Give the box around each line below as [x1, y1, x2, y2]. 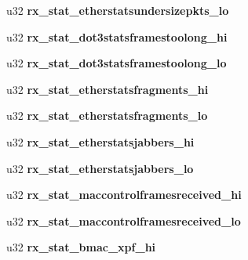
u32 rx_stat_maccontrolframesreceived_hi [6, 186, 242, 203]
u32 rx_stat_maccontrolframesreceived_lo [6, 212, 241, 229]
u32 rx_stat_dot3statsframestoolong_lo [6, 55, 227, 71]
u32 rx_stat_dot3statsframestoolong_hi [6, 28, 228, 45]
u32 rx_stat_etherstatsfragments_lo [6, 107, 208, 124]
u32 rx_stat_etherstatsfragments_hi [6, 81, 209, 97]
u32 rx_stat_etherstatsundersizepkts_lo [6, 2, 229, 18]
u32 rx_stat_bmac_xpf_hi [6, 239, 156, 255]
